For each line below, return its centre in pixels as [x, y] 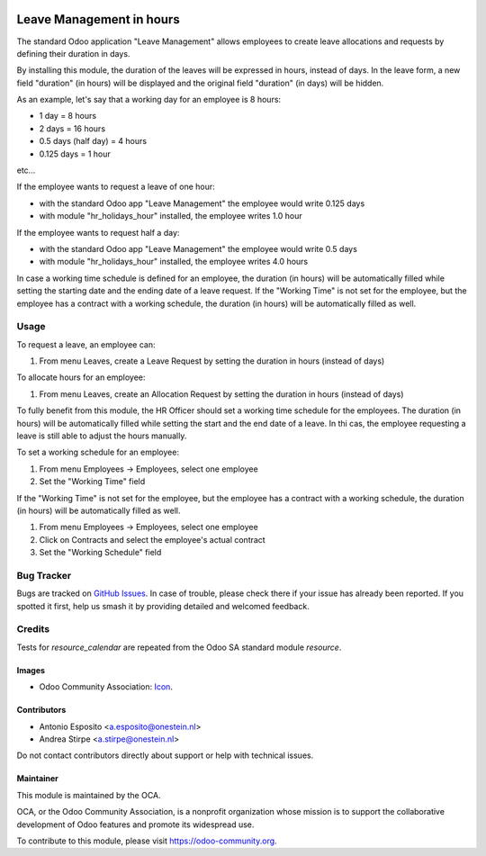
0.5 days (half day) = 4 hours [93, 141]
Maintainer [37, 779]
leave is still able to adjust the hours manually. [102, 436]
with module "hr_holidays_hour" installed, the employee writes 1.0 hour [171, 216]
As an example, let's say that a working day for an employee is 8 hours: [149, 100]
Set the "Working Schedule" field [100, 553]
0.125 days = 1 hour [75, 154]
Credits [33, 629]
